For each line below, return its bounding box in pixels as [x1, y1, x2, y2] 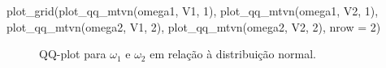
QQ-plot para [39, 45, 106, 62]
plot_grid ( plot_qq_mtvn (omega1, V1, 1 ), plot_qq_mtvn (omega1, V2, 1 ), [7, 2, 379, 19]
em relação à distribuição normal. [150, 45, 316, 62]
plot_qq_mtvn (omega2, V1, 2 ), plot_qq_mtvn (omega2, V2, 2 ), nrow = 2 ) [7, 18, 381, 35]
